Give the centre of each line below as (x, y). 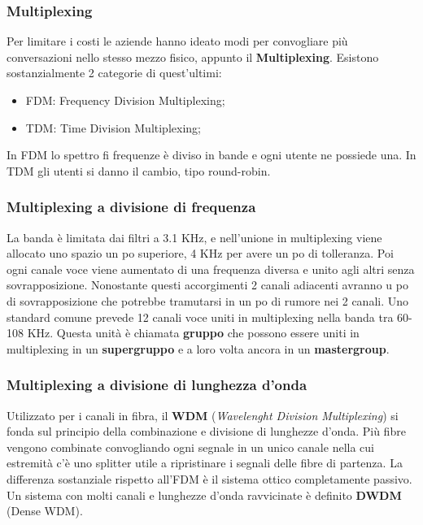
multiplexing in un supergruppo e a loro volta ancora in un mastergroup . (198, 348)
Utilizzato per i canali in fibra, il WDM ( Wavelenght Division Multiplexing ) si (203, 415)
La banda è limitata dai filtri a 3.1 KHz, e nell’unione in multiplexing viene (194, 237)
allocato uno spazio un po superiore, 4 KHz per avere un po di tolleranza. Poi (200, 253)
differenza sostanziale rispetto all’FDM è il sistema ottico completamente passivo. (209, 478)
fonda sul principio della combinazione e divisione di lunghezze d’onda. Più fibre (206, 431)
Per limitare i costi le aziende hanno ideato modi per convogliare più (177, 41)
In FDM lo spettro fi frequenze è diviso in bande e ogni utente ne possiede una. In (211, 155)
